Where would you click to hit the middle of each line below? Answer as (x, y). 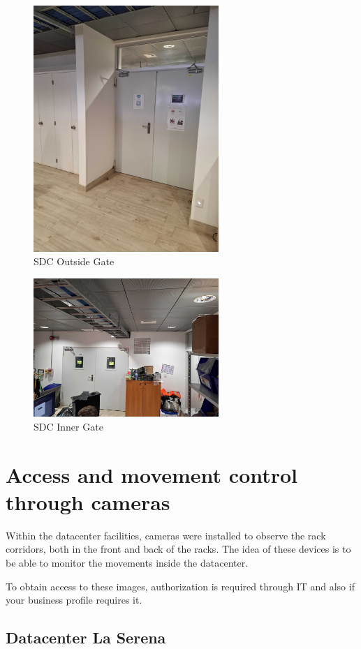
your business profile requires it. (74, 600)
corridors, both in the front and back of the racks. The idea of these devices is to (178, 549)
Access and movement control (152, 474)
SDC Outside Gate (74, 261)
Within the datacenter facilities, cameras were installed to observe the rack (166, 535)
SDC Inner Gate (68, 426)
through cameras (88, 501)
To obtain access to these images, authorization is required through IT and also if (180, 586)
